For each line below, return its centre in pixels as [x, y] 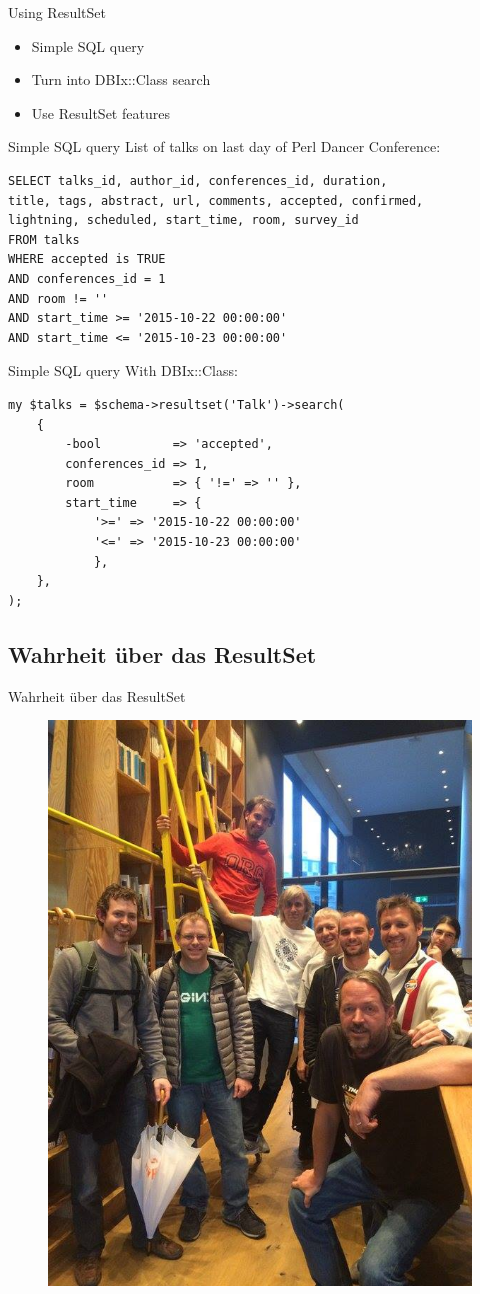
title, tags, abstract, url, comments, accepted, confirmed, [216, 200]
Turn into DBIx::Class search [121, 79]
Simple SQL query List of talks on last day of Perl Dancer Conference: [224, 146]
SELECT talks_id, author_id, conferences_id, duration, [198, 180]
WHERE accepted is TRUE [87, 259]
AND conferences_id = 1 [87, 278]
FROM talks [44, 239]
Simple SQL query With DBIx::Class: [123, 370]
